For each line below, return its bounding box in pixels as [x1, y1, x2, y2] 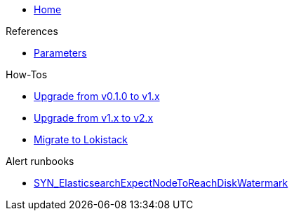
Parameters [34, 47, 87, 59]
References [6, 25, 58, 37]
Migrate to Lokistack [34, 134, 128, 145]
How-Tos [6, 69, 48, 80]
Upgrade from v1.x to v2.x [34, 112, 154, 124]
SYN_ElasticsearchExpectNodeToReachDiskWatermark [34, 177, 288, 189]
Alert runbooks [6, 155, 74, 167]
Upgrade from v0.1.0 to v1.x [34, 90, 160, 102]
